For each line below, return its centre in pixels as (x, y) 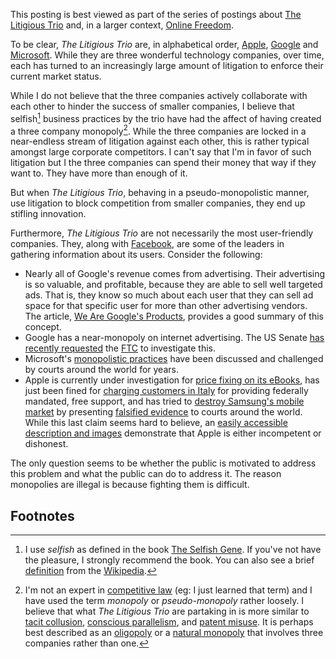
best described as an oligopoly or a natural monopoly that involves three (174, 633)
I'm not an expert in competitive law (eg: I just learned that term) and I (168, 590)
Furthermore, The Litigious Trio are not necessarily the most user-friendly (162, 233)
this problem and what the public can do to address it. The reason (146, 474)
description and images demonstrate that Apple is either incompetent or (173, 433)
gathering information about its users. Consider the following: (136, 255)
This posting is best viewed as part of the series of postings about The (156, 14)
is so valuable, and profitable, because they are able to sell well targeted (173, 285)
